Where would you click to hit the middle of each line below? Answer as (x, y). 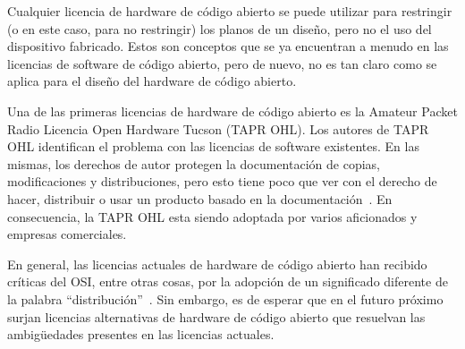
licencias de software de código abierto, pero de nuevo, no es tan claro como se (222, 63)
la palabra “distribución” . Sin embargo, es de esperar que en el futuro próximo (225, 298)
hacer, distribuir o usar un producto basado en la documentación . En (200, 198)
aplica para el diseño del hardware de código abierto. (152, 81)
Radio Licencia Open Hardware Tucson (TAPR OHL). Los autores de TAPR (218, 128)
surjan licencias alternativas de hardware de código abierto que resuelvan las (216, 316)
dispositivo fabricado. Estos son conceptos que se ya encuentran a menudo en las (228, 46)
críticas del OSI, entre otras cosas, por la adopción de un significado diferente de (228, 281)
